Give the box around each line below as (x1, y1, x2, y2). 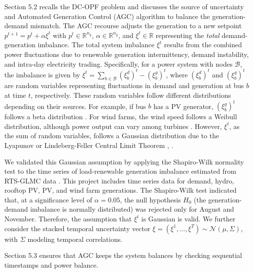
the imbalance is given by (4, 69, 80, 79)
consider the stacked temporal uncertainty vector (4, 223, 151, 233)
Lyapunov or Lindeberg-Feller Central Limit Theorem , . (4, 140, 174, 150)
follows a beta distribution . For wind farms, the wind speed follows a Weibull (4, 111, 237, 122)
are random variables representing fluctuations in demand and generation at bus (4, 80, 244, 91)
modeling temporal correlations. (27, 234, 123, 244)
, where (166, 69, 188, 79)
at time (4, 90, 26, 100)
